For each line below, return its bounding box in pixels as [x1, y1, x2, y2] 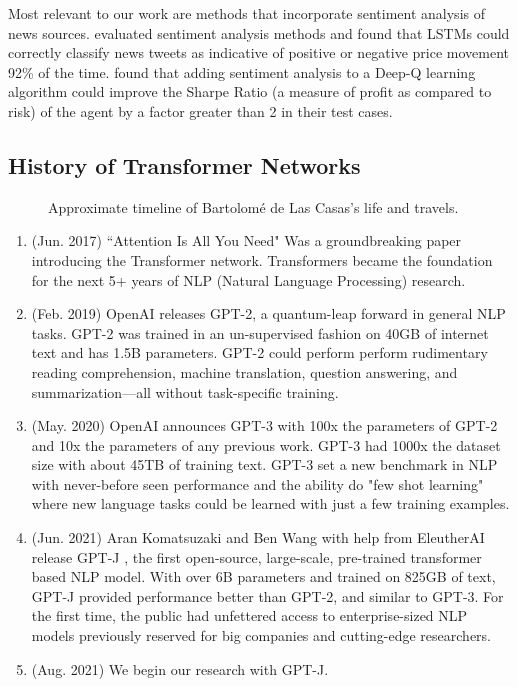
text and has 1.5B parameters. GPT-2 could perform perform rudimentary [31, 342, 488, 363]
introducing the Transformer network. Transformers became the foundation [31, 249, 493, 270]
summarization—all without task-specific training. [31, 381, 339, 402]
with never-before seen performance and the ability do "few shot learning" [31, 473, 484, 494]
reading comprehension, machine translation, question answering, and [31, 361, 458, 382]
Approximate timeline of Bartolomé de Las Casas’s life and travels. [48, 196, 459, 217]
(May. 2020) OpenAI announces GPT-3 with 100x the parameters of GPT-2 [31, 415, 498, 436]
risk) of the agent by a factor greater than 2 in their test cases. [8, 100, 393, 121]
